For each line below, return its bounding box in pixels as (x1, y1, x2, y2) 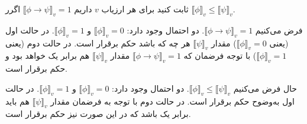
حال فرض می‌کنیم (233, 82, 298, 94)
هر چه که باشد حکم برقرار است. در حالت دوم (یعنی (5, 36, 190, 49)
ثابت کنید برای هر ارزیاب (101, 3, 189, 15)
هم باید (5, 95, 30, 107)
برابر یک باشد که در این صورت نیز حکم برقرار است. (5, 108, 191, 120)
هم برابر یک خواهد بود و (5, 49, 90, 62)
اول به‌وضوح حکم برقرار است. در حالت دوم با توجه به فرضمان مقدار (50, 95, 295, 107)
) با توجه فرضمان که (183, 49, 257, 62)
